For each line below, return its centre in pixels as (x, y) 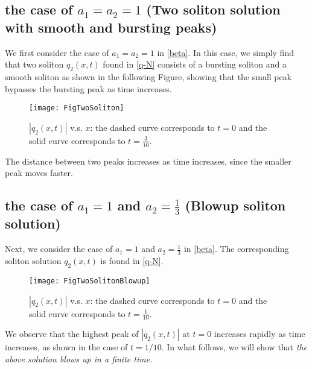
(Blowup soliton (235, 205)
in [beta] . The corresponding (236, 249)
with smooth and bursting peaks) (111, 27)
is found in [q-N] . (132, 261)
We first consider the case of (57, 52)
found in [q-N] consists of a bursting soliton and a (195, 64)
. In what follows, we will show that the (234, 347)
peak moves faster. (39, 173)
